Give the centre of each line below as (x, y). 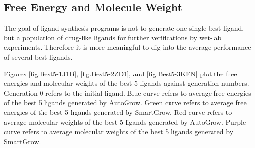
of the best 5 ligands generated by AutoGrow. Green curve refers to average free (125, 102)
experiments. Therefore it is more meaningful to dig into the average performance (127, 47)
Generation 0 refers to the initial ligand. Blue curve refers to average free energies (127, 92)
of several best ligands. (38, 56)
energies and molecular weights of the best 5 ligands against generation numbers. (127, 83)
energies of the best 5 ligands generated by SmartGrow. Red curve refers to (118, 112)
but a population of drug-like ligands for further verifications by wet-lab (113, 37)
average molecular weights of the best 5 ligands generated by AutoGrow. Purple (125, 122)
